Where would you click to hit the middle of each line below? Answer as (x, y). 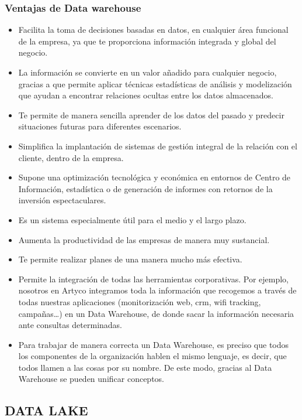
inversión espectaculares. (62, 200)
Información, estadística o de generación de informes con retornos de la (145, 188)
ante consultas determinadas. (70, 325)
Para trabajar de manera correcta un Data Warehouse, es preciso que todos (154, 344)
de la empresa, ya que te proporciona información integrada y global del (147, 41)
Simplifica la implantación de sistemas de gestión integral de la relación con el (158, 146)
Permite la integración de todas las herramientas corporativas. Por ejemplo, (153, 279)
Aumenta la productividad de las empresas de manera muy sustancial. (144, 239)
